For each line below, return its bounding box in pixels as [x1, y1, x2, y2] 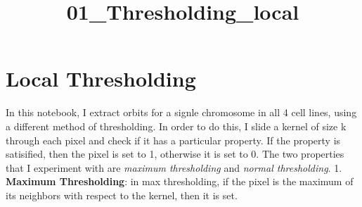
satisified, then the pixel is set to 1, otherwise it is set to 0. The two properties [6, 146, 344, 161]
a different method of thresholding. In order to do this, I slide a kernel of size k [6, 118, 347, 133]
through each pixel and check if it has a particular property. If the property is [6, 132, 341, 147]
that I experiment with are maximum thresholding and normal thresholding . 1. [6, 160, 342, 175]
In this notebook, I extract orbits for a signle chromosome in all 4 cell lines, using [6, 105, 357, 120]
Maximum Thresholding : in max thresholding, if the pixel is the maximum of [6, 174, 354, 189]
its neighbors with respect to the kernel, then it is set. [6, 187, 238, 202]
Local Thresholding [6, 64, 196, 93]
